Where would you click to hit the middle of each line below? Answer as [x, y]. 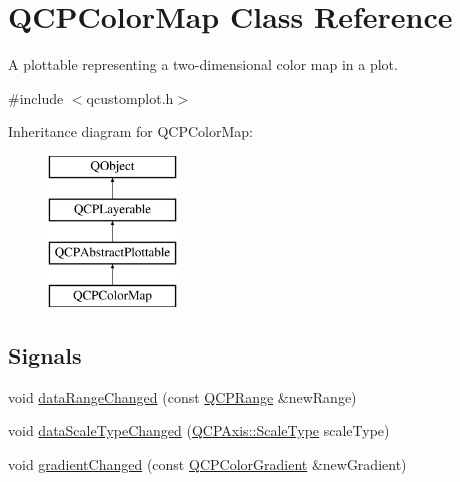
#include [36, 97]
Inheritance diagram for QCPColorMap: [130, 131]
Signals [45, 355]
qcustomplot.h [130, 97]
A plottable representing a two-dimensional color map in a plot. [203, 64]
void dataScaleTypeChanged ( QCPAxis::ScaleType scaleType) [199, 430]
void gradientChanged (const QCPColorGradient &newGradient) [207, 464]
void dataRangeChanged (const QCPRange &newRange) [182, 396]
